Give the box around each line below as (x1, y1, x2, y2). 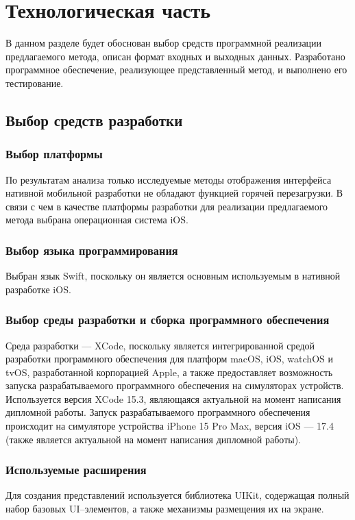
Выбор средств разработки (5, 109, 183, 130)
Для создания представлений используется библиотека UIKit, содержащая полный (5, 488, 350, 502)
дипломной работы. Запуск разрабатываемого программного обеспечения (5, 405, 310, 419)
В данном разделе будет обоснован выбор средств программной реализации (5, 36, 322, 50)
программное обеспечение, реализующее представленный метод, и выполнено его (5, 62, 347, 77)
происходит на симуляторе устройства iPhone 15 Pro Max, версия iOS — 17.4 (5, 419, 334, 433)
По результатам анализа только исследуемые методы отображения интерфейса (5, 172, 332, 186)
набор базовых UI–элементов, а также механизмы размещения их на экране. (5, 502, 324, 516)
